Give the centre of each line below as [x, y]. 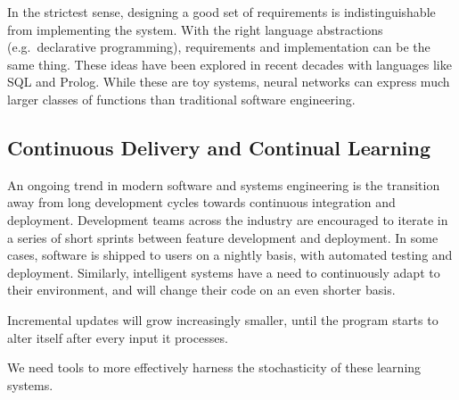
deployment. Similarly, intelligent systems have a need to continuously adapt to [224, 272]
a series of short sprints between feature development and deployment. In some [223, 237]
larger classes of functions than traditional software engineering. [181, 99]
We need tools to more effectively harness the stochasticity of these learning [214, 367]
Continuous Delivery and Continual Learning [219, 147]
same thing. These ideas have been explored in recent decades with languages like [229, 64]
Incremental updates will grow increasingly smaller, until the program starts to [223, 319]
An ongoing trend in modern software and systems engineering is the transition [224, 184]
